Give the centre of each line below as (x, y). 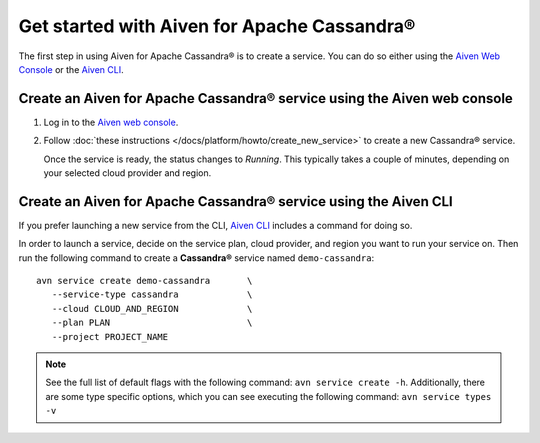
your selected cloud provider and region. (127, 173)
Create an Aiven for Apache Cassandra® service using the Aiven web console (266, 98)
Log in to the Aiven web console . (111, 122)
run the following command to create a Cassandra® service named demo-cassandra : (196, 257)
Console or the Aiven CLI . (71, 69)
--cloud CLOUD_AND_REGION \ (152, 308)
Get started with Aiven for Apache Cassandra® (217, 26)
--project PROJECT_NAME (110, 336)
